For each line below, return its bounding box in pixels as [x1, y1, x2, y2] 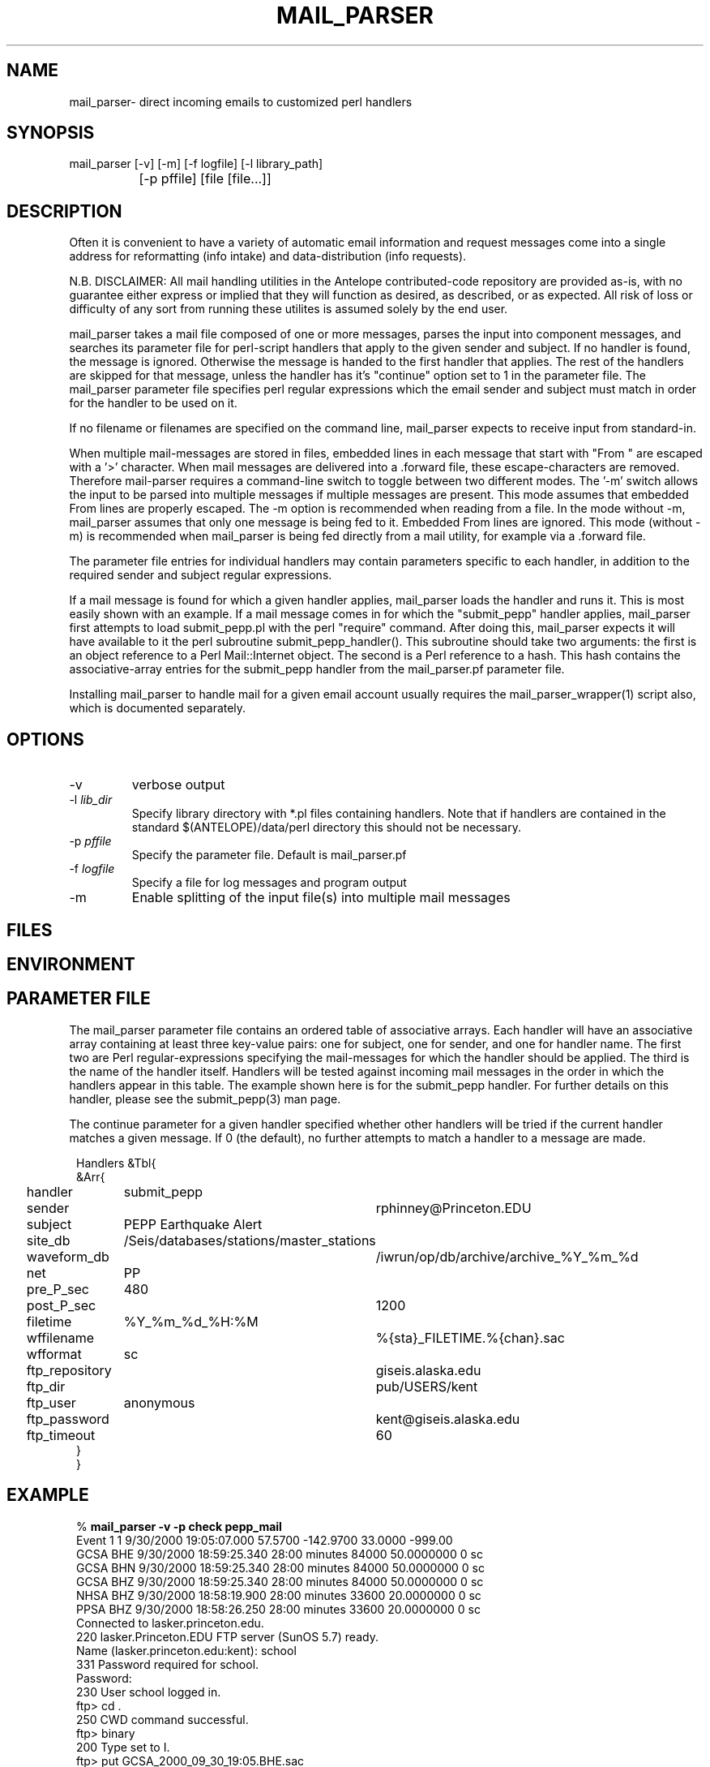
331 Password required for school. [76, 1657, 259, 1671]
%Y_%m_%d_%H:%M [123, 1313, 259, 1330]
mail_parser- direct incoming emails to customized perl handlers [69, 94, 413, 109]
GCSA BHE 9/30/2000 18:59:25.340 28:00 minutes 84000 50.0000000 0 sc [76, 1546, 483, 1561]
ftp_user [26, 1394, 76, 1411]
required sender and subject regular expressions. [69, 568, 332, 583]
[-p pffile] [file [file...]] [139, 170, 272, 187]
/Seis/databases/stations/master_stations [123, 1232, 376, 1249]
